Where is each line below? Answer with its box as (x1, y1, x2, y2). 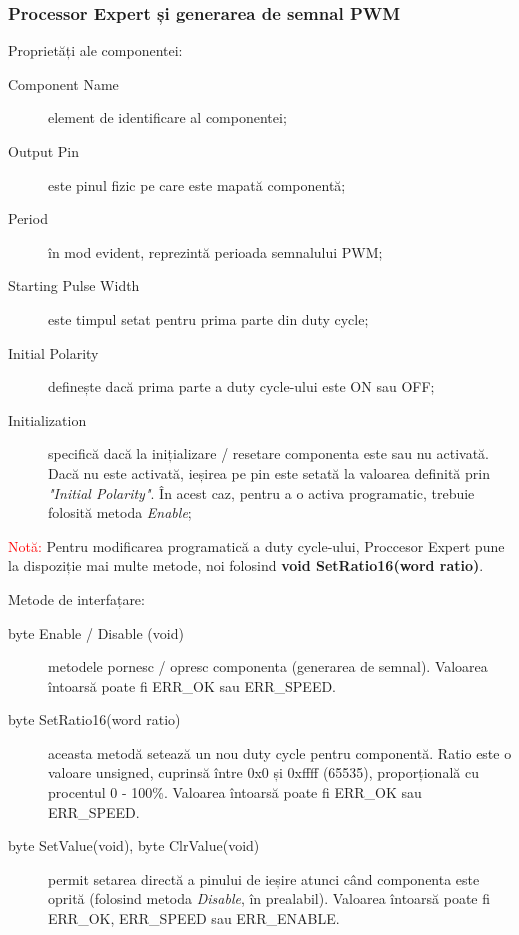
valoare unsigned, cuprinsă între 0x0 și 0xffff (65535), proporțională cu (48, 762, 479, 783)
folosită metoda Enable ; (48, 502, 192, 523)
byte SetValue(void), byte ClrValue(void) (8, 835, 260, 856)
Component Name (8, 73, 119, 94)
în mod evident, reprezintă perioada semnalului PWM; (48, 241, 383, 262)
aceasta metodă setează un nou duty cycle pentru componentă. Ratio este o (48, 742, 512, 763)
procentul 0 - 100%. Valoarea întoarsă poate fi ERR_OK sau (48, 782, 422, 803)
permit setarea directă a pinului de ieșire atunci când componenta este (48, 868, 480, 889)
